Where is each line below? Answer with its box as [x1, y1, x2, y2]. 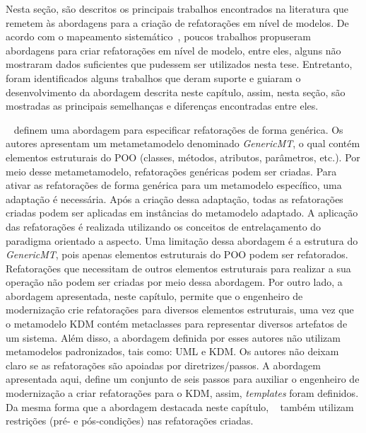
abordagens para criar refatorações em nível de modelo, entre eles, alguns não [6, 42, 341, 57]
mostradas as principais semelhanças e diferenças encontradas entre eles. [6, 98, 319, 113]
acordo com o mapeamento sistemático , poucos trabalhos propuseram [6, 29, 311, 44]
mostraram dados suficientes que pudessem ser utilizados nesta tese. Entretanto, [6, 57, 353, 71]
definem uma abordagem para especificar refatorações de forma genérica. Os [13, 122, 343, 137]
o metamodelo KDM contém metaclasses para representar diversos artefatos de [6, 316, 348, 331]
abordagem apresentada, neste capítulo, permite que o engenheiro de [6, 288, 303, 303]
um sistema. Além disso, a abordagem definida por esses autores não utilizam [6, 330, 341, 345]
